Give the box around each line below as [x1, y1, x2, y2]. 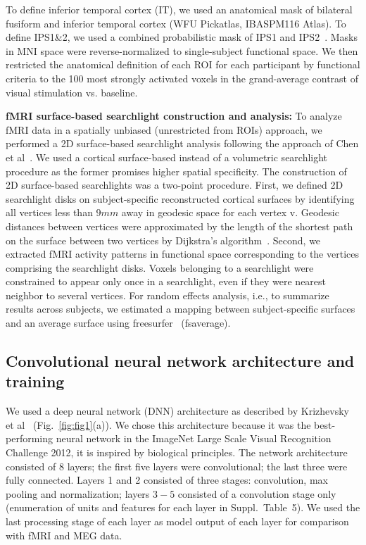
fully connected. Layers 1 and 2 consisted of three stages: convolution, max [6, 472, 328, 487]
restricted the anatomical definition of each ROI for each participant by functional [6, 57, 360, 72]
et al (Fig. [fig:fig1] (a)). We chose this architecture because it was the [6, 417, 311, 432]
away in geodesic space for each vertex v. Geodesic [121, 205, 339, 220]
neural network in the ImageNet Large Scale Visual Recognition [56, 431, 332, 446]
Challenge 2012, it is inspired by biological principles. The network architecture [6, 445, 348, 460]
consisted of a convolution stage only [177, 486, 336, 501]
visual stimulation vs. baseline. [6, 84, 138, 99]
